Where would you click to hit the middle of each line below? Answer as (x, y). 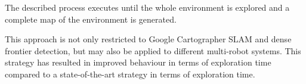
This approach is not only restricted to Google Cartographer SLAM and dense (148, 39)
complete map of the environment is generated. (91, 19)
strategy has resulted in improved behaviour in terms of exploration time (138, 62)
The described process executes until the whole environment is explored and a (147, 7)
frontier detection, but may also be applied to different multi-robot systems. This (153, 50)
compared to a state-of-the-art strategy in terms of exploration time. (130, 74)
